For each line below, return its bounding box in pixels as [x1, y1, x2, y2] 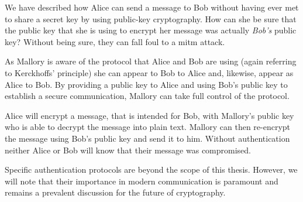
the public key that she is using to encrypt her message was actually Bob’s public [5, 24, 297, 36]
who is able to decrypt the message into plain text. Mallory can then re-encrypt [5, 121, 291, 133]
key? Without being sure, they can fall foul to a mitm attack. [5, 35, 225, 47]
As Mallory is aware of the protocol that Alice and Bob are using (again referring [5, 55, 297, 67]
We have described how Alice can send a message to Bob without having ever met [5, 1, 299, 13]
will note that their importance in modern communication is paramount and [5, 174, 278, 187]
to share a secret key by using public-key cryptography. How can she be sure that [5, 12, 297, 25]
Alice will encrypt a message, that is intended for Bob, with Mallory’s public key [5, 109, 294, 121]
